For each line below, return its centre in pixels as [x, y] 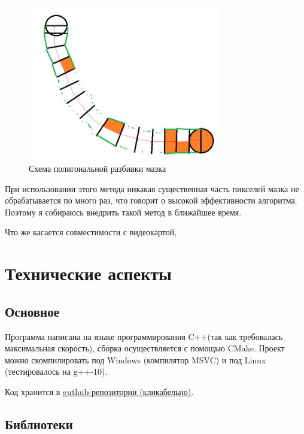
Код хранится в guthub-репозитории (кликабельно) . [99, 391]
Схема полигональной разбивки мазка [98, 168]
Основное [32, 311]
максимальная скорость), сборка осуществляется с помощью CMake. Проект [145, 348]
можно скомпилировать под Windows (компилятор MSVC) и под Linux [136, 359]
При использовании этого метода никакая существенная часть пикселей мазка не [152, 188]
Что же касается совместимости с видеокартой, [91, 232]
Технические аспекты [88, 273]
